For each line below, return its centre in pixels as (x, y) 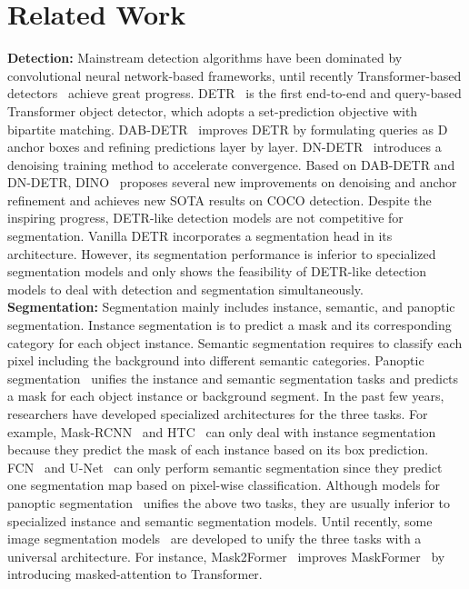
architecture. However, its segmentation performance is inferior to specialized (222, 253)
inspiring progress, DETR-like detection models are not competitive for (205, 218)
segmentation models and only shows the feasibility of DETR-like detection (217, 271)
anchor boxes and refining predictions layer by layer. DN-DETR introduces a (225, 147)
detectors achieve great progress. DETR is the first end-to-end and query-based (234, 93)
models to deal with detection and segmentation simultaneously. (185, 289)
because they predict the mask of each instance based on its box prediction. (218, 449)
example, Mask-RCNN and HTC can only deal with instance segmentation (222, 431)
